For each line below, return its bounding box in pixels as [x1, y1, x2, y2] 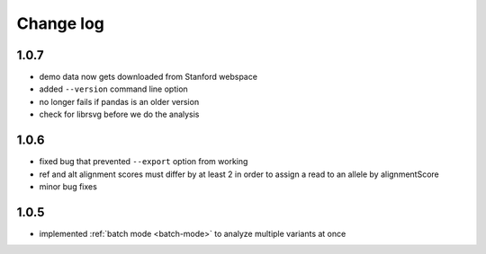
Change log [16, 13, 105, 33]
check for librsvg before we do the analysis [39, 109, 200, 120]
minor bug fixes [39, 180, 98, 192]
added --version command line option [39, 83, 188, 94]
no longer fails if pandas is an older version [39, 96, 200, 107]
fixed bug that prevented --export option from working [39, 156, 248, 167]
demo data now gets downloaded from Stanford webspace [39, 72, 258, 83]
